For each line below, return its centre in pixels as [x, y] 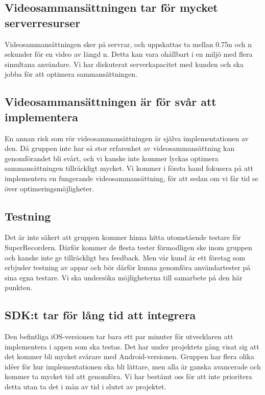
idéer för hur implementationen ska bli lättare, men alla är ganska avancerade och [133, 366]
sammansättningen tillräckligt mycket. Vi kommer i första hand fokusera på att [129, 168]
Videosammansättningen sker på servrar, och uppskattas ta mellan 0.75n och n [128, 44]
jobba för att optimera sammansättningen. [71, 74]
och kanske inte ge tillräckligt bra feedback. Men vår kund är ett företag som [125, 257]
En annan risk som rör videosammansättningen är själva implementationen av [127, 138]
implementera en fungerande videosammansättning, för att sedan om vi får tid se [131, 178]
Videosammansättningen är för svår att [111, 102]
